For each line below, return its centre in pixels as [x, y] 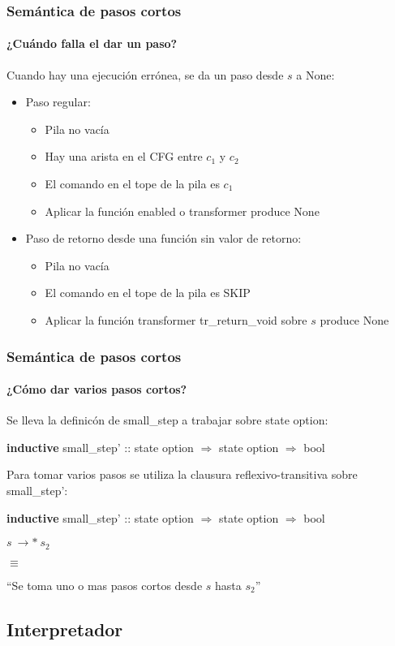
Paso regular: [58, 102]
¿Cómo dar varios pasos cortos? [97, 389]
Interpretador [65, 629]
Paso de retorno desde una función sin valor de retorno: [163, 238]
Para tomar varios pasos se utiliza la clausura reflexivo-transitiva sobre [182, 474]
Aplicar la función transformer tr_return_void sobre [176, 319]
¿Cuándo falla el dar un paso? [92, 43]
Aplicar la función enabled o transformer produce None [182, 211]
